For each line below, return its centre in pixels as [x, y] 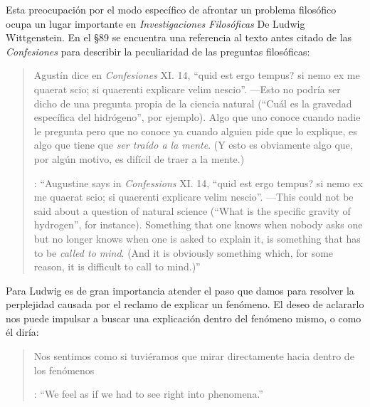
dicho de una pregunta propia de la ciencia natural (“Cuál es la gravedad [193, 103]
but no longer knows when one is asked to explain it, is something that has [197, 238]
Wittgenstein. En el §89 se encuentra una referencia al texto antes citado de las [179, 37]
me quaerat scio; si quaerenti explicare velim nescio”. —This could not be [194, 197]
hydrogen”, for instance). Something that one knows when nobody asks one [198, 224]
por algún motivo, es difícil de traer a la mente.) [139, 158]
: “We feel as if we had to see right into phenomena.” [148, 394]
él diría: [22, 332]
